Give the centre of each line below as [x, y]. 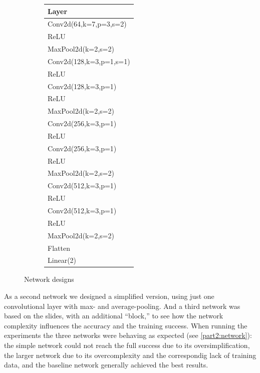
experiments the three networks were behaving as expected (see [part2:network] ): [128, 335]
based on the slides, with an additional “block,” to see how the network [114, 316]
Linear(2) [62, 260]
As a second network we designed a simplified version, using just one [109, 296]
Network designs [49, 279]
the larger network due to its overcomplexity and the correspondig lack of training [130, 355]
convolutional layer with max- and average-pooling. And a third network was [122, 306]
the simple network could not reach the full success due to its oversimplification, [127, 345]
